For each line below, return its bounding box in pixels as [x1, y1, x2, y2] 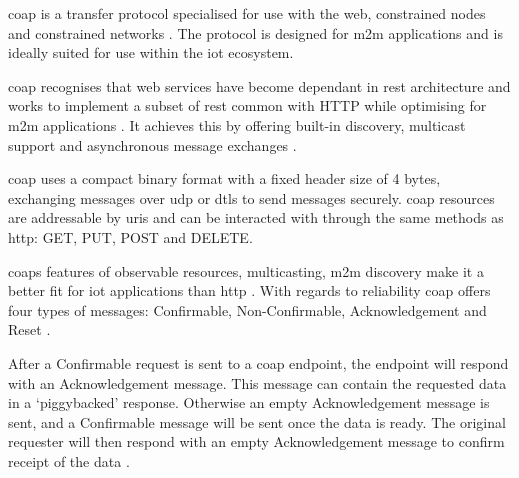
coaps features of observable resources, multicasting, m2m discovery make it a [8, 260, 484, 281]
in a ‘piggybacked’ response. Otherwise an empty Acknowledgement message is [8, 392, 490, 413]
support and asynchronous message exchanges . [8, 134, 297, 155]
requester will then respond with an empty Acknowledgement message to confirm [8, 431, 505, 452]
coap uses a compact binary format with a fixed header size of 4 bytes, [8, 168, 441, 189]
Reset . [8, 319, 51, 340]
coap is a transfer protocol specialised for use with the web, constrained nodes [8, 3, 486, 23]
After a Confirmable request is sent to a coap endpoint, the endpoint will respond [8, 352, 509, 373]
